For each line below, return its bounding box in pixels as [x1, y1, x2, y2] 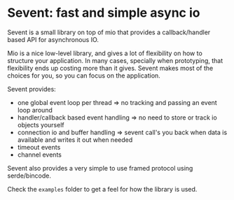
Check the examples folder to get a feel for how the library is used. [7, 185, 198, 193]
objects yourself [17, 120, 64, 129]
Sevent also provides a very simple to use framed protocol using [7, 164, 193, 172]
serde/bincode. [7, 171, 51, 180]
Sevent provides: [7, 85, 56, 93]
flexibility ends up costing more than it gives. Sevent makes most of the [7, 64, 214, 72]
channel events [17, 150, 62, 159]
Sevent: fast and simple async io [7, 5, 200, 21]
